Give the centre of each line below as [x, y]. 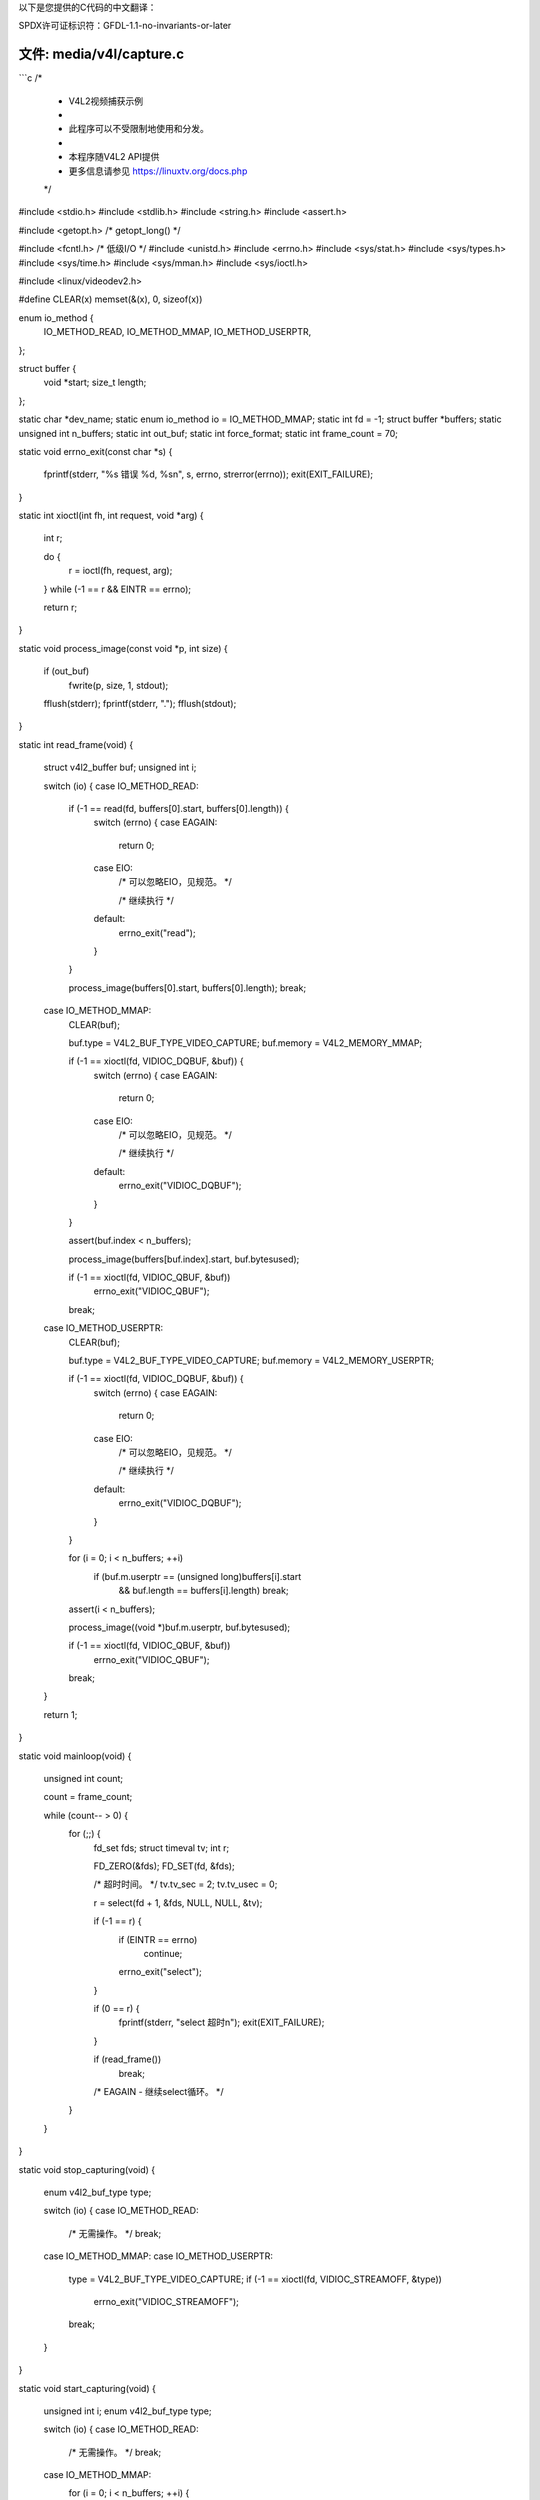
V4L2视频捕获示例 [106, 101]
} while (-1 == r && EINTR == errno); [117, 589]
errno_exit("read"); [157, 932]
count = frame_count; [88, 1797]
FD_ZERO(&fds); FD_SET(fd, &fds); [164, 1866]
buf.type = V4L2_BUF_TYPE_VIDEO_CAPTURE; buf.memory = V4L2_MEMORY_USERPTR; [251, 1361]
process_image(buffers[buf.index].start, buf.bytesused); [184, 1259]
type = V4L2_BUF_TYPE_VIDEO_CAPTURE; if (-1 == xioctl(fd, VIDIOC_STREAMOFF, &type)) [255, 2279]
